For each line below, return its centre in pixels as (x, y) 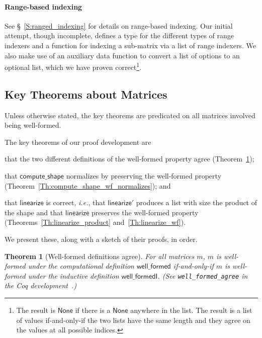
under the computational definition (81, 266)
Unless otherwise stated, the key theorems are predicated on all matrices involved (130, 115)
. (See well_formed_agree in (203, 275)
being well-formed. (33, 125)
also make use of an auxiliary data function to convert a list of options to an (122, 55)
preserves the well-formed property (145, 212)
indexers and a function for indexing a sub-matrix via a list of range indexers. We (130, 45)
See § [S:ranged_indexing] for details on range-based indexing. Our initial (119, 25)
